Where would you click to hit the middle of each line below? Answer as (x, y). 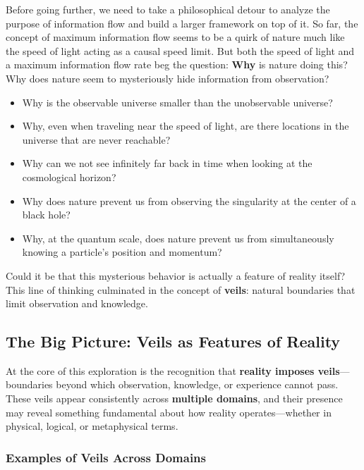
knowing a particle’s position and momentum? (122, 252)
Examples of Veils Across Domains (106, 457)
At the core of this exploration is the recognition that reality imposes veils (173, 370)
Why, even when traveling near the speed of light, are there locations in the (186, 126)
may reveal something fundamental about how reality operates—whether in (169, 412)
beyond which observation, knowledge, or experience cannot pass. (197, 384)
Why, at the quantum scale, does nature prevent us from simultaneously (178, 238)
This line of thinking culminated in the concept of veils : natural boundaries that (181, 289)
